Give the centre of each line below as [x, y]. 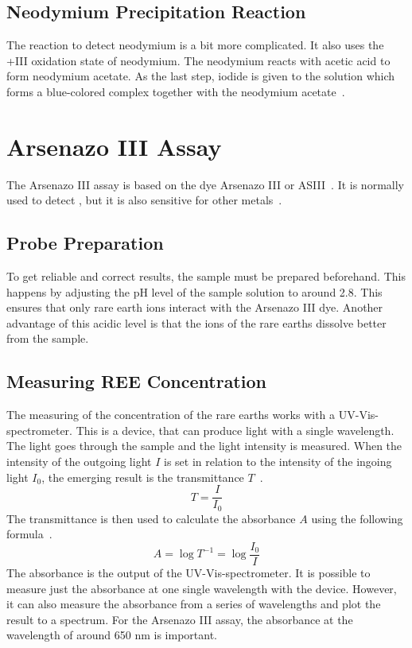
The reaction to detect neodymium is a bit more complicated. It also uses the [195, 45]
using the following [357, 518]
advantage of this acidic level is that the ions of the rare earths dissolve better [196, 322]
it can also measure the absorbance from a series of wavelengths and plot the [194, 604]
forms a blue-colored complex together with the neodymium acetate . [176, 91]
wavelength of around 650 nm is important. [112, 635]
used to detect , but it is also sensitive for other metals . [144, 200]
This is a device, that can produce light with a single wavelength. [235, 430]
